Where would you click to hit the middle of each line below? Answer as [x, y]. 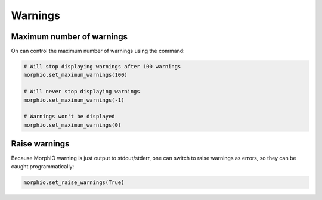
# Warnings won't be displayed [69, 117]
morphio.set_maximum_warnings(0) [72, 125]
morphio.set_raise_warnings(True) [74, 182]
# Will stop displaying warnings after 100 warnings [102, 67]
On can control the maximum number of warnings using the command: [98, 51]
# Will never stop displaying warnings [82, 92]
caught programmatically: [43, 166]
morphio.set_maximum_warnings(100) [75, 75]
